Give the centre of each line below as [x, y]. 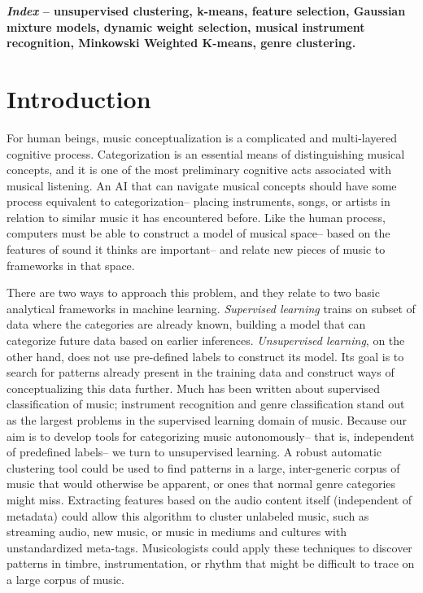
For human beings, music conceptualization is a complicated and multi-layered [202, 137]
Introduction [79, 98]
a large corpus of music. [65, 579]
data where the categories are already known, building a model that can [186, 324]
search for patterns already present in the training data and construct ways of [201, 372]
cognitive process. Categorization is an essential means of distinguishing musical [206, 153]
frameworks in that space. [71, 265]
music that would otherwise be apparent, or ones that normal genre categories [201, 484]
